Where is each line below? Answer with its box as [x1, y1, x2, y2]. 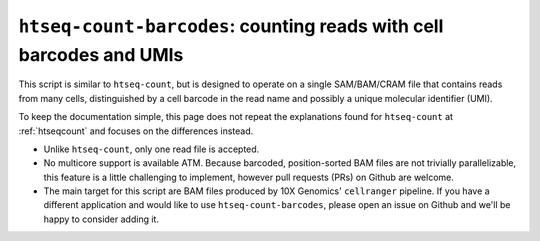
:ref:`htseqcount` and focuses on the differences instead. [18, 125, 254, 137]
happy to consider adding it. [43, 213, 160, 225]
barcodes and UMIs [18, 43, 184, 66]
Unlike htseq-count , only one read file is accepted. [43, 143, 260, 155]
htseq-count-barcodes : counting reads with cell [18, 15, 444, 37]
